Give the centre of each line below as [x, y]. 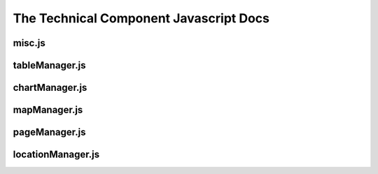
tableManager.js [49, 65]
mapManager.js [48, 110]
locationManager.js [56, 155]
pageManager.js [49, 132]
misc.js [29, 43]
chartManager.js [50, 88]
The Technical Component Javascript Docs [141, 18]
